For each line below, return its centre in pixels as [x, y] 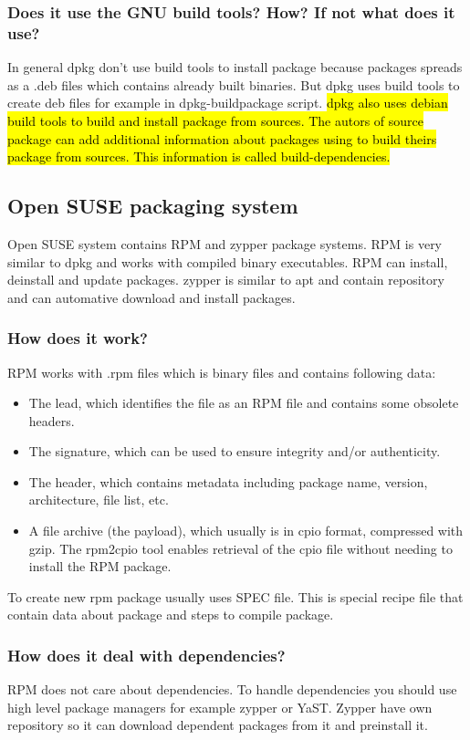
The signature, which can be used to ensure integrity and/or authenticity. [235, 451]
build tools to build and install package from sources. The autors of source [216, 120]
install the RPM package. [100, 566]
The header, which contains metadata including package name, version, [228, 481]
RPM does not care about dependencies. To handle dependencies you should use [232, 689]
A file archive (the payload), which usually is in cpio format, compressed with [246, 531]
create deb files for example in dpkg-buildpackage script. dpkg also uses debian [228, 103]
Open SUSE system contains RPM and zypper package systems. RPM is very [225, 243]
